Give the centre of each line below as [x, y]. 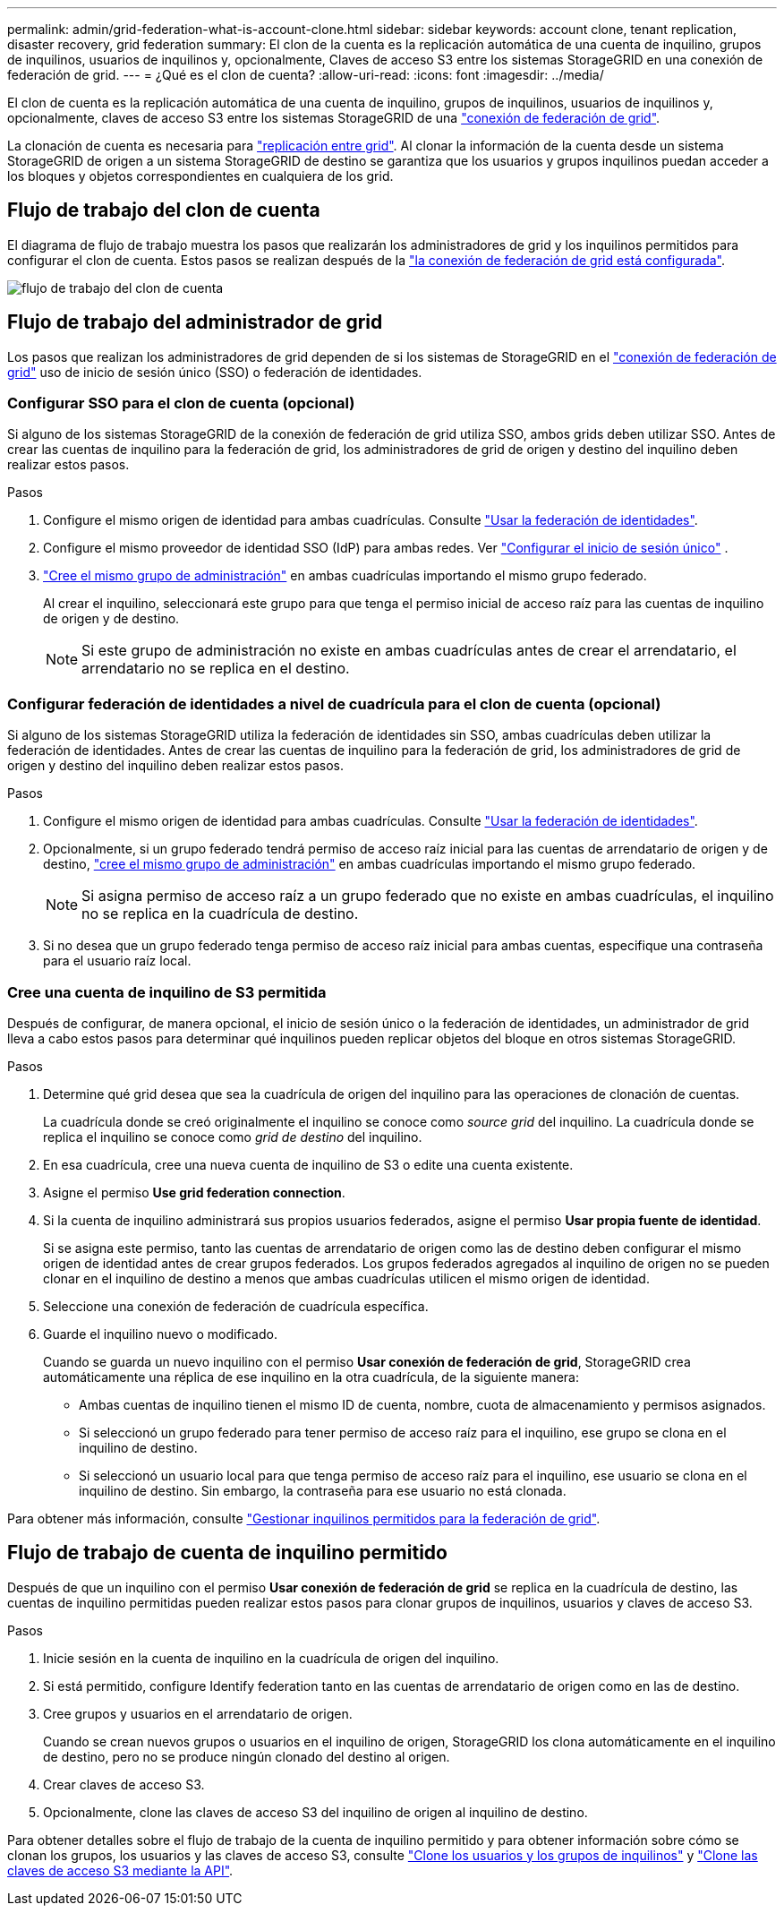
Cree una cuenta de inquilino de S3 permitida [167, 992]
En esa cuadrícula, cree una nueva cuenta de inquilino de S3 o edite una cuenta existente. [308, 1164]
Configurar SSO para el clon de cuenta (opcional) [181, 403]
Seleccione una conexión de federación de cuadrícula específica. [236, 1306]
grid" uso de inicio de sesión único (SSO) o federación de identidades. [215, 372]
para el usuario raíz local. [117, 961]
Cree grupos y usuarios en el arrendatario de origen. [198, 1713]
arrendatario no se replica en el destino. [216, 669]
